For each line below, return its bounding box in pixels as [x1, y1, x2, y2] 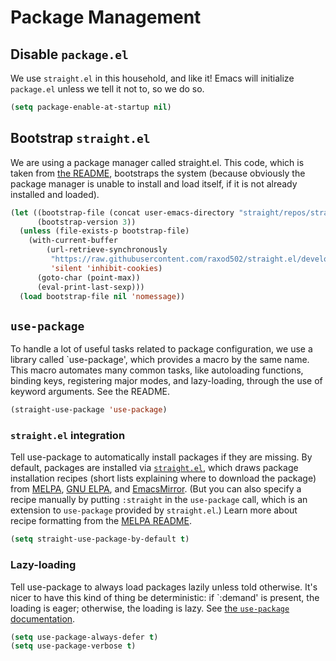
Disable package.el [10, 46, 129, 63]
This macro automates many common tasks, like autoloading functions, [10, 364, 304, 376]
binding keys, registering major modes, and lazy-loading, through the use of [10, 375, 323, 387]
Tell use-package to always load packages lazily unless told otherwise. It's [10, 581, 318, 593]
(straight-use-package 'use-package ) [10, 405, 168, 415]
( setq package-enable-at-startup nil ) [10, 102, 172, 112]
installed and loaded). [10, 188, 100, 200]
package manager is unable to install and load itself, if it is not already [10, 177, 298, 190]
